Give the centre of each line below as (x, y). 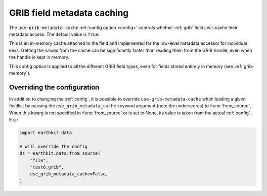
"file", (39, 160)
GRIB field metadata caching (69, 13)
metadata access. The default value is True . (54, 34)
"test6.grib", (47, 167)
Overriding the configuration (54, 87)
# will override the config (53, 146)
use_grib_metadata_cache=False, (69, 174)
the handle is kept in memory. (39, 57)
